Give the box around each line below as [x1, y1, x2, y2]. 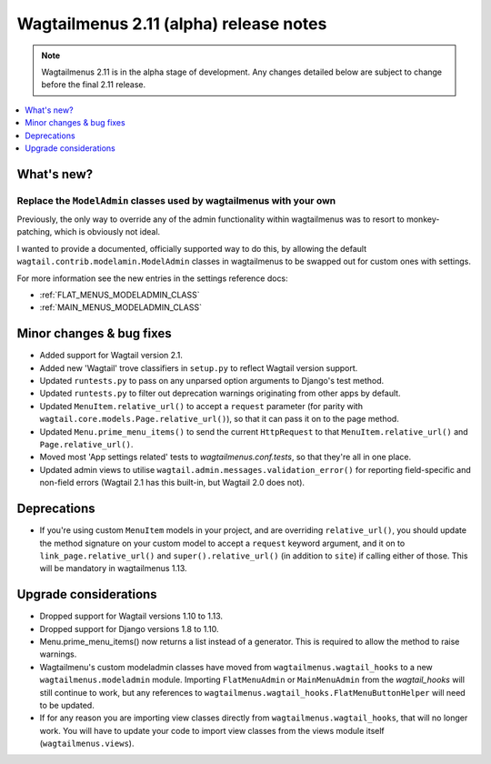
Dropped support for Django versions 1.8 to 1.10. [39, 623, 219, 634]
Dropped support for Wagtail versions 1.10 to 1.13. [39, 610, 223, 622]
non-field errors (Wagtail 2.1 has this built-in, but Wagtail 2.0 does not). [39, 477, 305, 488]
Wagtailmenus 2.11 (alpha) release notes [16, 14, 327, 34]
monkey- [406, 214, 440, 225]
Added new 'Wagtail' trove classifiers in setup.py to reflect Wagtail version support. [39, 362, 358, 373]
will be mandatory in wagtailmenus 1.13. [39, 563, 187, 574]
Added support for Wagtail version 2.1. [39, 350, 184, 361]
